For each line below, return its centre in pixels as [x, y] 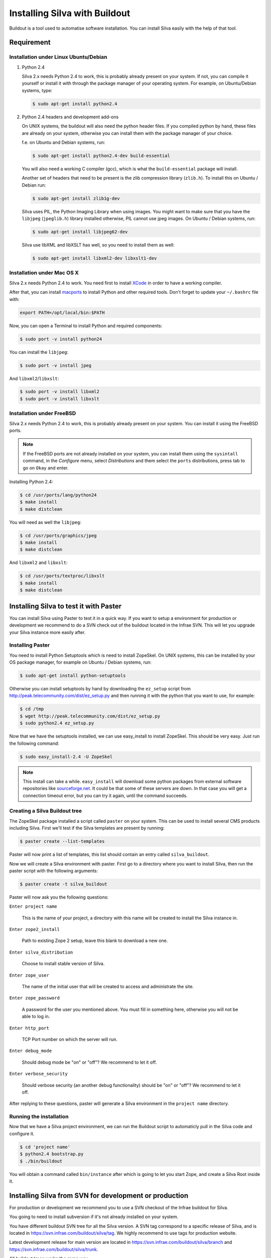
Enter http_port [29, 1028]
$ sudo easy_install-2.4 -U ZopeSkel [66, 757]
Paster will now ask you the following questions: [59, 897]
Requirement [30, 43]
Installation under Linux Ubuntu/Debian [58, 57]
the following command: [34, 743]
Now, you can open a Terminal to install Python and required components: [86, 326]
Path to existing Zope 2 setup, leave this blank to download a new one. [95, 940]
